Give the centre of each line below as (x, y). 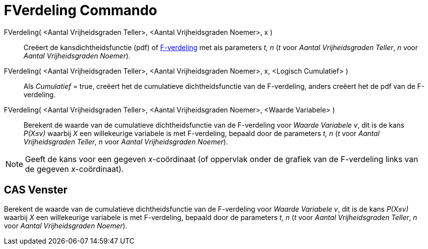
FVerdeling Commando (81, 10)
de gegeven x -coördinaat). (74, 169)
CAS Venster (36, 190)
